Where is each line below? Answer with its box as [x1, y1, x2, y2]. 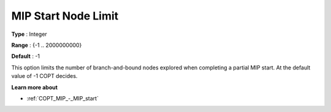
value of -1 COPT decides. [11, 72, 78, 80]
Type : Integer [11, 30, 47, 38]
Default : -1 [11, 52, 40, 60]
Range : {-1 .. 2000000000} [11, 41, 82, 49]
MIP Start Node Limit [11, 9, 119, 23]
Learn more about [11, 83, 58, 91]
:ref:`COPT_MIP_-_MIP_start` [26, 94, 99, 102]
